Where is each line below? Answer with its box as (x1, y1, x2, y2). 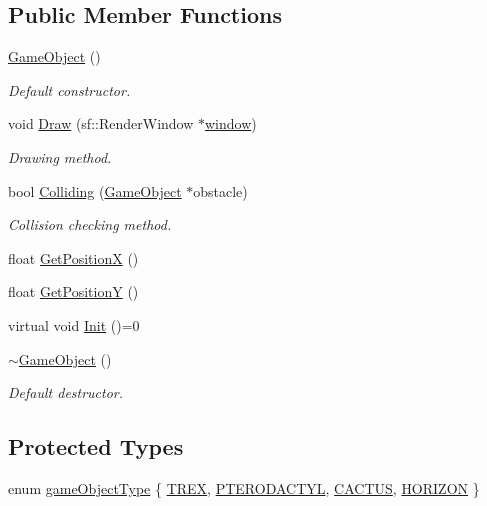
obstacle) (193, 180, 248, 201)
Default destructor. (8, 382, 124, 403)
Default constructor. (8, 79, 131, 100)
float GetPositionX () (8, 247, 139, 268)
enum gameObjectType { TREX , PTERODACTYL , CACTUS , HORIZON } (8, 477, 480, 498)
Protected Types (8, 431, 184, 462)
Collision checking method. (8, 214, 172, 235)
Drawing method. (8, 146, 112, 167)
